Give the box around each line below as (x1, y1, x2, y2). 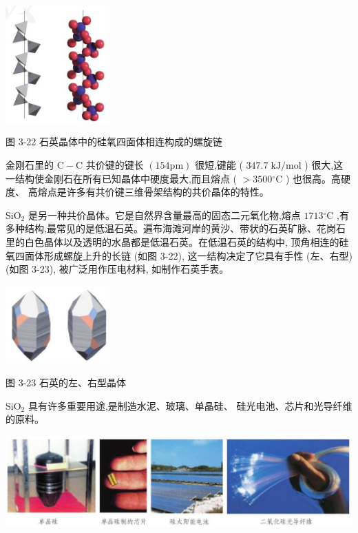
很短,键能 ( (194, 158, 243, 172)
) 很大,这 (304, 158, 344, 172)
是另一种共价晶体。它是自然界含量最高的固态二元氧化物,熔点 (28, 207, 301, 222)
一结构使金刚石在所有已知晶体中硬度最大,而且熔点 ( (6, 171, 237, 185)
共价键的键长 (85, 158, 144, 172)
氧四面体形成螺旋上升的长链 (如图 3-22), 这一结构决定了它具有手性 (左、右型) (6, 248, 352, 262)
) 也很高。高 (285, 171, 341, 185)
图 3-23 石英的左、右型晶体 (6, 375, 126, 389)
